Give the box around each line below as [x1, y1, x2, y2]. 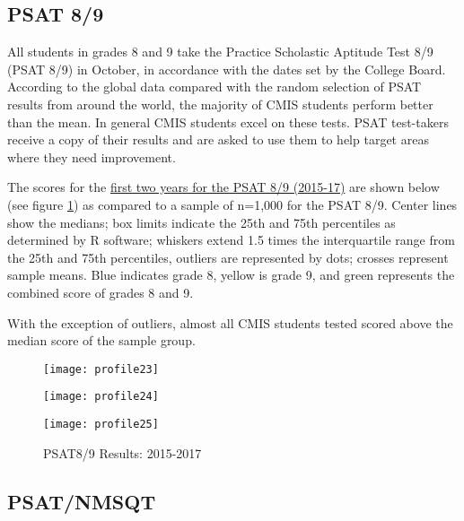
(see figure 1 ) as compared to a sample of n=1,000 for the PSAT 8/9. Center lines [7, 195, 458, 213]
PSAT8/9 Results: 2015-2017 [43, 443, 202, 462]
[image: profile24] [43, 390, 159, 404]
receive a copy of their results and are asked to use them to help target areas [7, 130, 429, 149]
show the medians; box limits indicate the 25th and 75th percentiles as [7, 213, 396, 231]
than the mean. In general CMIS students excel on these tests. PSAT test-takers [7, 112, 449, 131]
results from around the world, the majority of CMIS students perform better [7, 94, 433, 113]
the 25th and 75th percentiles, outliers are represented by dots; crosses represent [7, 247, 449, 266]
